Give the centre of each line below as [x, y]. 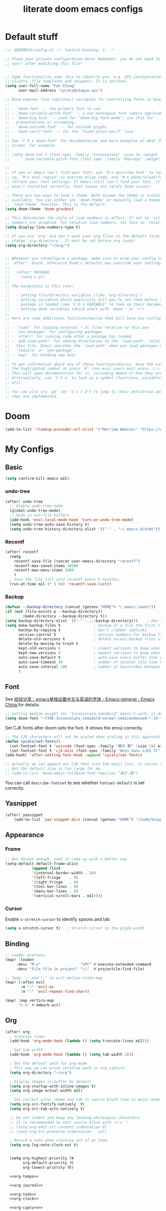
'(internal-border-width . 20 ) [64, 873]
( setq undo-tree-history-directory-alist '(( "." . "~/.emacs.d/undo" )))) [87, 529]
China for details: [22, 705]
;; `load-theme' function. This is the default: [56, 204]
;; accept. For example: [31, 145]
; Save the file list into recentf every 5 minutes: [65, 580]
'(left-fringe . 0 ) [55, 878]
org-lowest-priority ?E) [48, 1167]
